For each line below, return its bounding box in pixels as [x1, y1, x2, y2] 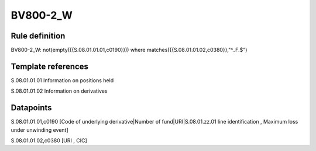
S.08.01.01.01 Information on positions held [11, 76, 114, 84]
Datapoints [11, 103, 52, 113]
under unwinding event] [11, 126, 68, 134]
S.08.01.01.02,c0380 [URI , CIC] [11, 137, 87, 144]
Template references [11, 61, 89, 71]
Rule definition [11, 31, 66, 41]
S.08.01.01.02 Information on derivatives [11, 87, 108, 94]
